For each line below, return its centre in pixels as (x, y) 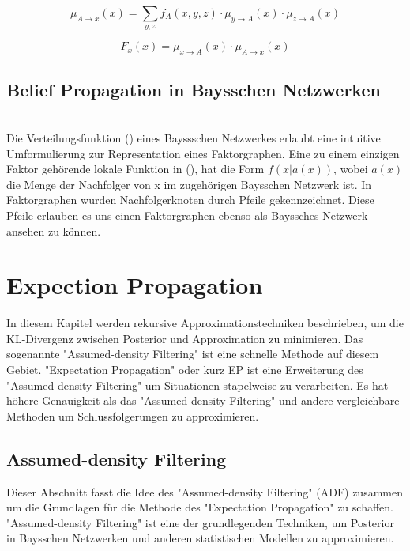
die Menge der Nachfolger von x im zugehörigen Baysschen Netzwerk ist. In (189, 184)
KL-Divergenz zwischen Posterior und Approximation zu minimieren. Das (185, 338)
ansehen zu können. (54, 230)
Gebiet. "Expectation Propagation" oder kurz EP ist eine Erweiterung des (185, 370)
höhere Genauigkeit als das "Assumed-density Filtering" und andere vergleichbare (203, 400)
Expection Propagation (135, 285)
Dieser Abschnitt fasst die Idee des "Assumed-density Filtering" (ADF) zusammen (205, 491)
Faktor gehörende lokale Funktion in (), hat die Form (135, 169)
